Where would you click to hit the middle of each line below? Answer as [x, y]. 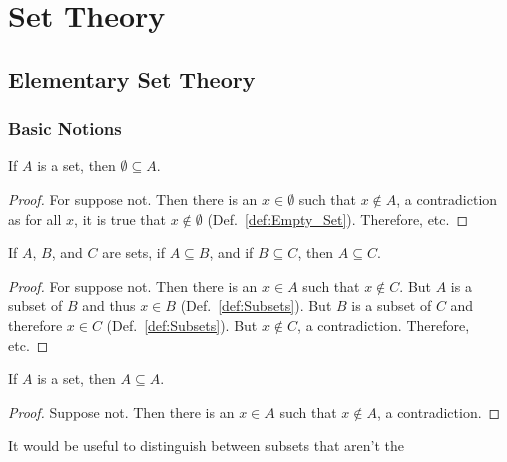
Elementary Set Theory [132, 78]
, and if [231, 252]
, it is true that [120, 218]
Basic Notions [65, 128]
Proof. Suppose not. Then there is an [121, 411]
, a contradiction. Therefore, [383, 324]
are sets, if [133, 252]
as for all [35, 218]
